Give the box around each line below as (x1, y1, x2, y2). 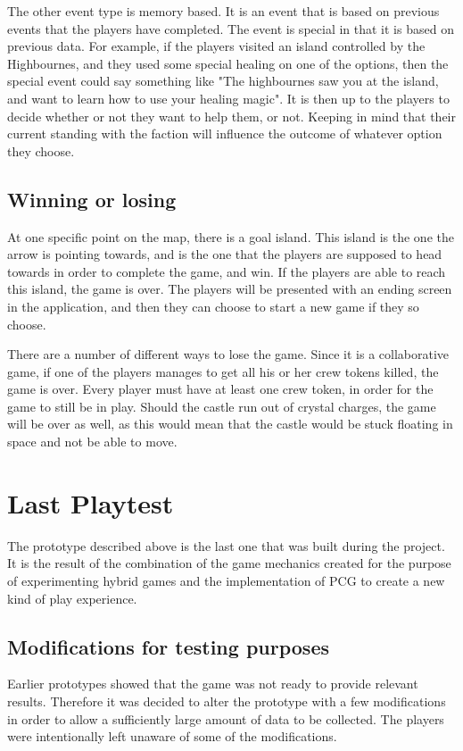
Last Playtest (7, 484, 174, 521)
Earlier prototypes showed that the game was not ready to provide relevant (7, 674, 418, 693)
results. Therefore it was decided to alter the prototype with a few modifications (7, 691, 446, 710)
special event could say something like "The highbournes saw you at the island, (7, 71, 439, 90)
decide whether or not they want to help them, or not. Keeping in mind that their (7, 106, 457, 125)
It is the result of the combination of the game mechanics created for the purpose (7, 554, 451, 572)
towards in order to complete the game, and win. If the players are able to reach (7, 262, 446, 280)
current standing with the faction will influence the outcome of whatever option (7, 124, 442, 143)
